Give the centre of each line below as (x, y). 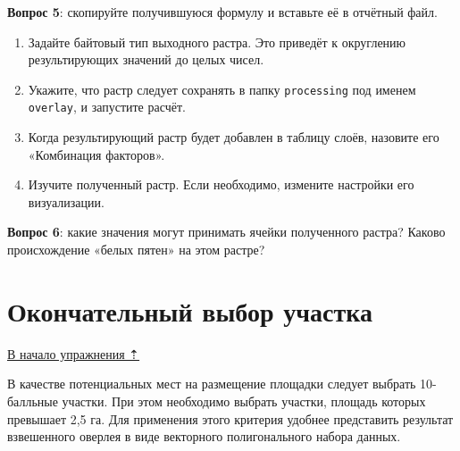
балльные (33, 401)
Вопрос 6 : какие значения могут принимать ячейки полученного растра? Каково (226, 232)
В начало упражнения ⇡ (74, 353)
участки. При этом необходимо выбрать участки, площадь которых (244, 401)
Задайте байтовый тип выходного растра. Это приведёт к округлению (217, 42)
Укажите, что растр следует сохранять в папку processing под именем (222, 89)
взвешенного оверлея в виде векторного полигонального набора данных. (204, 436)
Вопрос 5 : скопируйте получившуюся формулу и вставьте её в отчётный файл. (222, 12)
